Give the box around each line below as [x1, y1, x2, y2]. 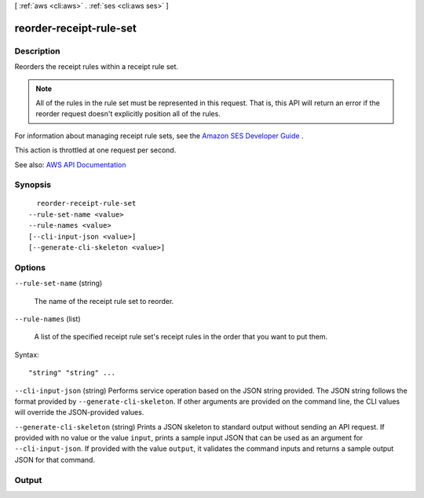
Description [14, 46, 60, 57]
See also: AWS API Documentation [14, 159, 126, 169]
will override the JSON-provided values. [14, 408, 144, 417]
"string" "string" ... [28, 368, 116, 377]
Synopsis [14, 179, 51, 190]
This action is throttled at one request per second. [14, 145, 177, 155]
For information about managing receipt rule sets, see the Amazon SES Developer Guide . [14, 130, 304, 141]
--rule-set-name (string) [14, 279, 103, 288]
